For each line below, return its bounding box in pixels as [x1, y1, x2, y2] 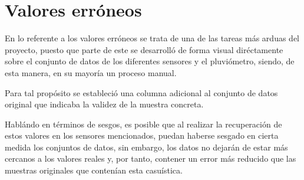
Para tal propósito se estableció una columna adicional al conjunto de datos [5, 86, 278, 99]
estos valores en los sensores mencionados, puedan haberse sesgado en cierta [5, 129, 279, 142]
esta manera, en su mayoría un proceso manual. [5, 66, 177, 78]
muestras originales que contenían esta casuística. [5, 164, 183, 176]
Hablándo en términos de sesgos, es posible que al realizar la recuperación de [5, 117, 282, 130]
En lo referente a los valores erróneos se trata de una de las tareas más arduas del [5, 32, 299, 44]
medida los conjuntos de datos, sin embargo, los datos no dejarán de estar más [5, 140, 288, 153]
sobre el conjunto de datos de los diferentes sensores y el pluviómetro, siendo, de [5, 55, 295, 67]
